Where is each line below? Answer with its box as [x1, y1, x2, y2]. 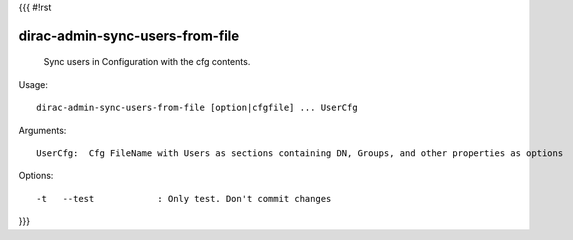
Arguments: [18, 124, 67, 136]
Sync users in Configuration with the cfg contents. [43, 56, 251, 68]
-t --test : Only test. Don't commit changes [36, 193, 332, 204]
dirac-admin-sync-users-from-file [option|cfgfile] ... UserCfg [36, 102, 359, 114]
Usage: [18, 78, 49, 90]
